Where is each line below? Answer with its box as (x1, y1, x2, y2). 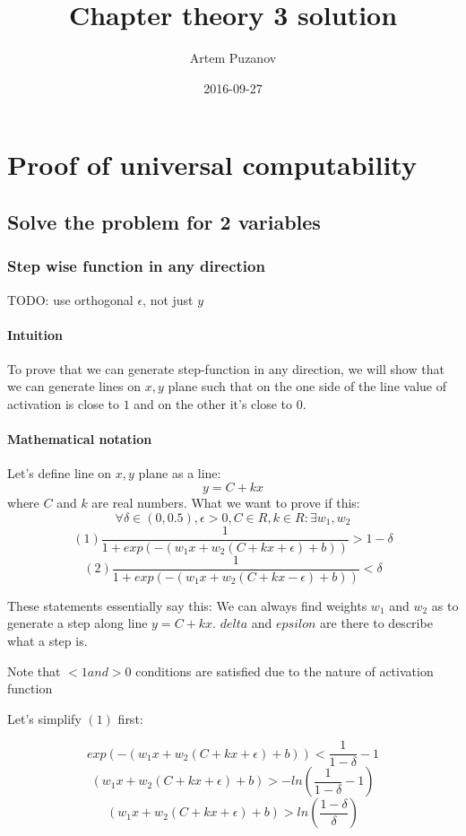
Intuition (7, 325, 63, 344)
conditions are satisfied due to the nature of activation (135, 661, 434, 680)
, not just (142, 290, 194, 309)
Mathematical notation (7, 430, 152, 448)
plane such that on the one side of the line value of (168, 377, 446, 396)
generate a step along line (7, 614, 148, 632)
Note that (7, 661, 61, 680)
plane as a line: (138, 464, 221, 483)
